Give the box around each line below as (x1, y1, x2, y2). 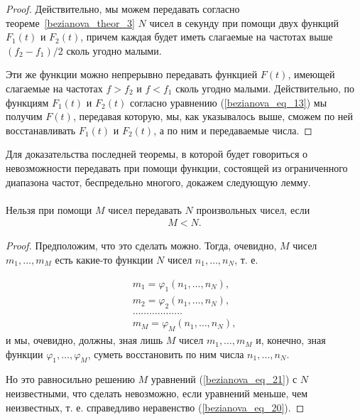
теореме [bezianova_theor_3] (6, 15, 135, 30)
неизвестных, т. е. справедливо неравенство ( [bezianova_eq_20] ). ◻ (6, 399, 305, 414)
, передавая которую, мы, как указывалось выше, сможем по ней (72, 109, 353, 124)
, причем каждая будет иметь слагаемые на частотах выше (80, 29, 333, 44)
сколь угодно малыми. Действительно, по (175, 80, 355, 95)
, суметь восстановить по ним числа (87, 346, 244, 361)
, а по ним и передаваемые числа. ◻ (153, 122, 312, 137)
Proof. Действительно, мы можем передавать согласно (6, 1, 240, 16)
